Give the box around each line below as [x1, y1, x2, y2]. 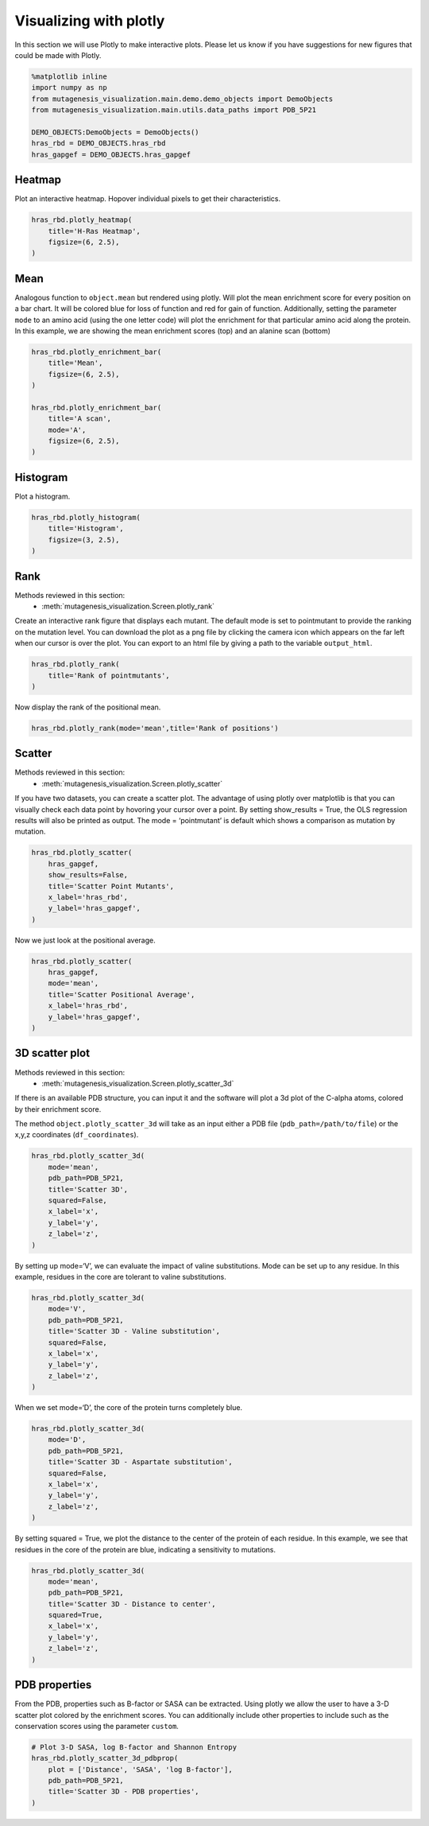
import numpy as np [31, 84, 107, 92]
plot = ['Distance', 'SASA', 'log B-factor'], [48, 1765, 234, 1774]
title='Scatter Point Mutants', [48, 881, 175, 891]
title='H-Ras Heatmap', [48, 227, 141, 235]
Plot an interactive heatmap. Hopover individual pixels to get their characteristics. [14, 194, 281, 204]
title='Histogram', [48, 524, 125, 533]
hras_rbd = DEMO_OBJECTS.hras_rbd [31, 139, 166, 148]
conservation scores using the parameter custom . [14, 1721, 179, 1731]
